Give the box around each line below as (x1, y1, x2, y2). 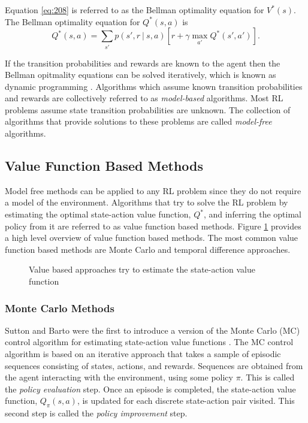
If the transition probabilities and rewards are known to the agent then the (5, 56, 280, 69)
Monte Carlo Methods (5, 300, 114, 315)
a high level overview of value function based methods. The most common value (5, 231, 298, 244)
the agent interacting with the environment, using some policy (5, 371, 233, 383)
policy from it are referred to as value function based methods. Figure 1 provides (5, 219, 301, 232)
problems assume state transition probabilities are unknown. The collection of (5, 103, 291, 116)
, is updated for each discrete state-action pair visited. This (77, 394, 295, 407)
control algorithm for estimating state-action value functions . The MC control (5, 336, 294, 348)
